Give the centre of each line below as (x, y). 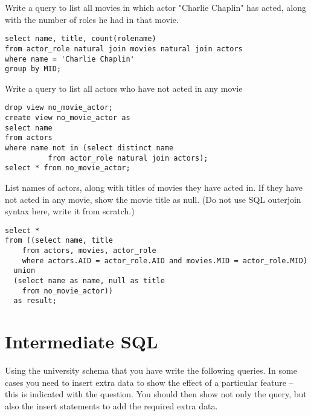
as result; (35, 301)
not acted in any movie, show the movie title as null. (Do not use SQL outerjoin (153, 199)
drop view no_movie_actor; (59, 108)
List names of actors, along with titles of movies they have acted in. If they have (154, 187)
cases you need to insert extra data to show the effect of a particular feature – (149, 382)
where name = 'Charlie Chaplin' (70, 59)
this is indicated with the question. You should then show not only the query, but (156, 394)
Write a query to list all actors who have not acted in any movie (124, 88)
